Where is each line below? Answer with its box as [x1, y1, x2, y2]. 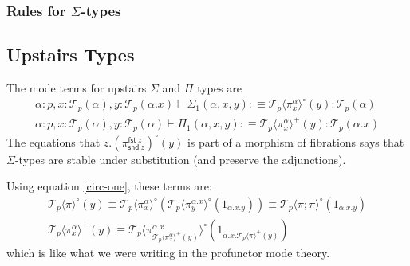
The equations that [6, 133, 101, 150]
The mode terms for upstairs [6, 80, 147, 96]
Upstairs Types [6, 42, 135, 67]
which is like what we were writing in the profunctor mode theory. [6, 244, 330, 260]
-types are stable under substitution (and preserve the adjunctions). [14, 151, 346, 167]
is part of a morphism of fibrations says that [187, 133, 404, 150]
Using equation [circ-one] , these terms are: [6, 178, 212, 194]
